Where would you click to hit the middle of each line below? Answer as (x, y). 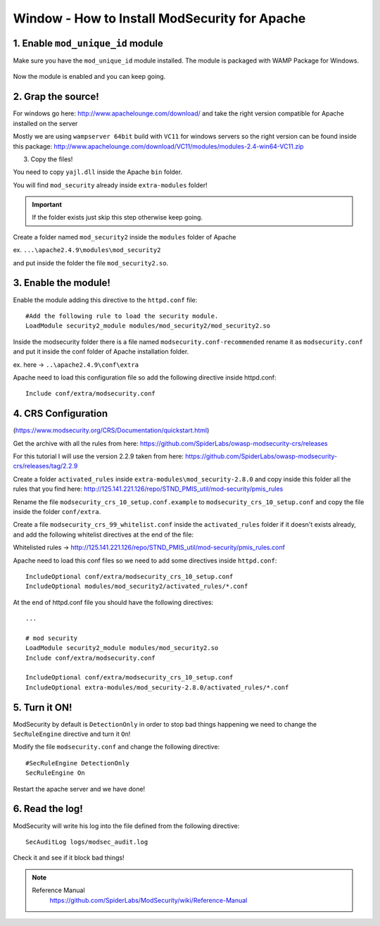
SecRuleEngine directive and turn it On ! (72, 734)
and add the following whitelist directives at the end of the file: (103, 534)
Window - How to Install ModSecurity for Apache (159, 18)
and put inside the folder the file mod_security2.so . (91, 263)
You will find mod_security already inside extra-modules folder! (110, 185)
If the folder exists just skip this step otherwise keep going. (118, 218)
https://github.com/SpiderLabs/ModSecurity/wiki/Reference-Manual (148, 900)
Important (47, 205)
